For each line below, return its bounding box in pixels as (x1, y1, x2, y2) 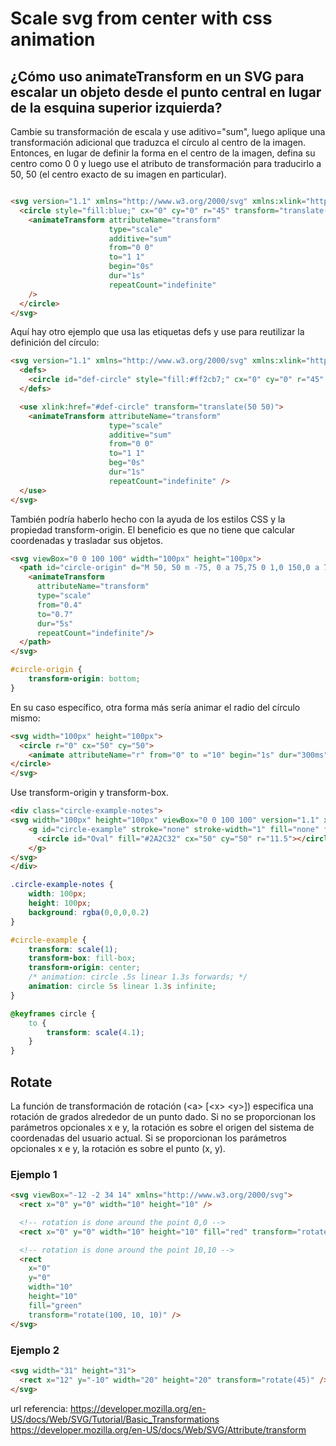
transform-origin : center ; (28, 963, 141, 973)
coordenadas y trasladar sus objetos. (10, 534, 164, 546)
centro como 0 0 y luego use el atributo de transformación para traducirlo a (10, 158, 322, 169)
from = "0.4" (36, 600, 83, 610)
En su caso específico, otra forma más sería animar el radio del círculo (10, 701, 301, 713)
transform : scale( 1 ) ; (28, 944, 118, 954)
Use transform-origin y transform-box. (10, 787, 169, 799)
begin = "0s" (108, 262, 155, 272)
